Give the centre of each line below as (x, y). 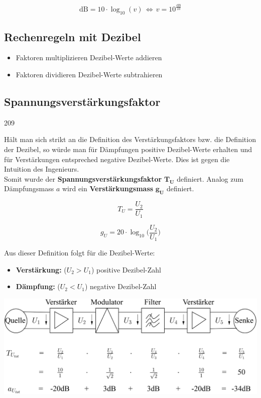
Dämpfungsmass (29, 188)
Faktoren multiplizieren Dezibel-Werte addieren (89, 57)
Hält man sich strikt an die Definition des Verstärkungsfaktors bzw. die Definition (130, 139)
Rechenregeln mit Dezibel (73, 36)
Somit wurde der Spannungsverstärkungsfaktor (83, 178)
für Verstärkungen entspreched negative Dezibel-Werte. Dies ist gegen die (117, 159)
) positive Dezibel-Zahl (126, 269)
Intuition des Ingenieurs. (42, 169)
